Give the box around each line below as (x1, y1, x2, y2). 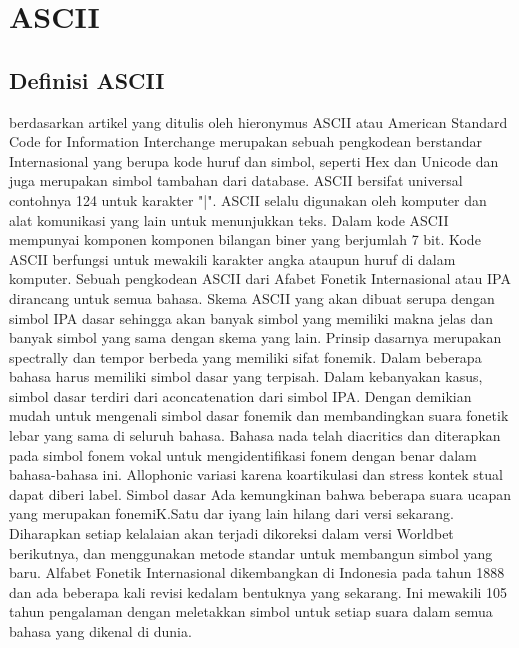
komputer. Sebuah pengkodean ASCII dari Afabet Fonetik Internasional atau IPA (9, 268, 511, 289)
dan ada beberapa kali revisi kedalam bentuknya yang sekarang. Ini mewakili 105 (9, 581, 508, 602)
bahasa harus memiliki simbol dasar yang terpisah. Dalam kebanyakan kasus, (9, 366, 483, 387)
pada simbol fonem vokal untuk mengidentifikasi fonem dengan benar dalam (9, 444, 477, 465)
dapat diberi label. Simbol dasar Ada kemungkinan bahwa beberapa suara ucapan (9, 483, 512, 504)
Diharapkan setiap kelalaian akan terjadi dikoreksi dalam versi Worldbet (9, 523, 454, 544)
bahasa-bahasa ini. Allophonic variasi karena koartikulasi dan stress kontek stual (9, 464, 503, 485)
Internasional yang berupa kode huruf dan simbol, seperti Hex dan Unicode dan (9, 150, 499, 171)
